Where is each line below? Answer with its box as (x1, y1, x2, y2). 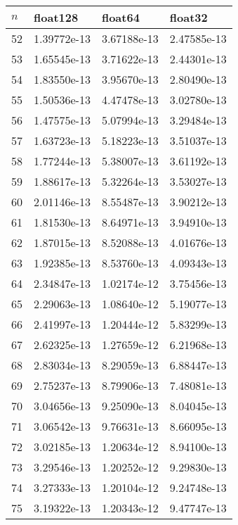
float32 (169, 9, 208, 25)
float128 (34, 9, 79, 25)
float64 (101, 9, 140, 25)
